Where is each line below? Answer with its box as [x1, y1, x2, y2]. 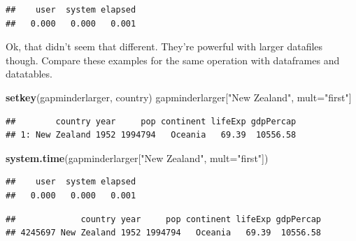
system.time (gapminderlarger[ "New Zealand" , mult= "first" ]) [6, 150, 269, 165]
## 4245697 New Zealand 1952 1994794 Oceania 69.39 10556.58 [6, 228, 322, 238]
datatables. [6, 66, 52, 81]
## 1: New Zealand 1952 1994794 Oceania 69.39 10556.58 [6, 130, 297, 140]
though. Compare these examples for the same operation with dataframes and [6, 52, 340, 67]
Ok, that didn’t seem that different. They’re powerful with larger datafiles [6, 39, 323, 54]
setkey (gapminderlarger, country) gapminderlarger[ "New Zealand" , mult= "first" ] [6, 89, 352, 104]
